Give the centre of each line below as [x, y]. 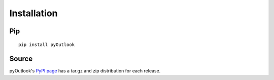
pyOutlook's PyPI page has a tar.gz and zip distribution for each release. [85, 71]
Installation [33, 13]
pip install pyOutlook [47, 45]
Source [21, 59]
